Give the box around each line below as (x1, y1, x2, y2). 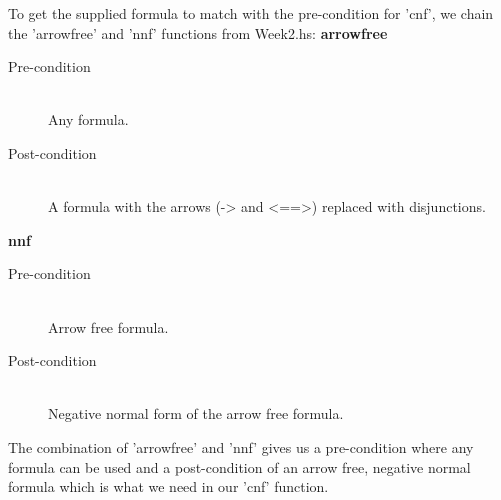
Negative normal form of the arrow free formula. (48, 403, 344, 424)
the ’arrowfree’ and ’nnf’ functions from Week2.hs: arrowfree (8, 22, 388, 43)
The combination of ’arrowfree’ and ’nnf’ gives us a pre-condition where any (8, 436, 474, 457)
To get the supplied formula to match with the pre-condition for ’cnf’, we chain (8, 3, 494, 23)
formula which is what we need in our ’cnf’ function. (8, 476, 329, 497)
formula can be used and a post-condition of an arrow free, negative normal (8, 456, 471, 477)
